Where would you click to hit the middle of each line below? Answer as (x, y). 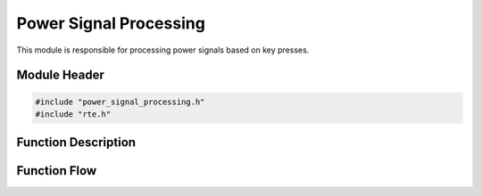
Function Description (76, 143)
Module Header (60, 75)
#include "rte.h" (73, 114)
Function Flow (57, 171)
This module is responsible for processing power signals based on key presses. (163, 50)
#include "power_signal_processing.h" (120, 102)
